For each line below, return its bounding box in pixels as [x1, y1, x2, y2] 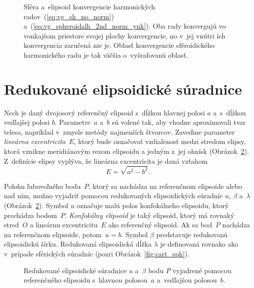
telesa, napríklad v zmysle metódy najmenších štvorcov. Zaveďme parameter [4, 126, 235, 137]
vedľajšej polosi [4, 117, 50, 127]
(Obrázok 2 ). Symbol [4, 200, 68, 210]
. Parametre [55, 117, 91, 127]
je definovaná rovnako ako [160, 239, 238, 249]
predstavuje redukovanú [156, 229, 228, 239]
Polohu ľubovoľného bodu [4, 180, 81, 191]
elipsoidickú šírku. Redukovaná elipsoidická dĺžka [4, 239, 152, 249]
